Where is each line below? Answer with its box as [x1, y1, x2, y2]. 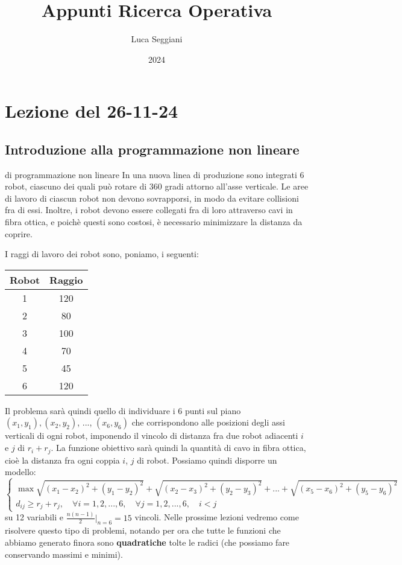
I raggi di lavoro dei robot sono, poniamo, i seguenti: [5, 247, 199, 260]
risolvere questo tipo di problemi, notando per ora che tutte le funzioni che [5, 524, 281, 537]
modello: [5, 465, 36, 478]
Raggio [49, 272, 83, 287]
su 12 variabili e [5, 511, 63, 523]
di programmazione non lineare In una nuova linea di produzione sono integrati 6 [5, 168, 304, 180]
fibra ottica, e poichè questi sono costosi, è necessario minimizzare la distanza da [5, 215, 303, 228]
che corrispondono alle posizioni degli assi [131, 416, 285, 429]
